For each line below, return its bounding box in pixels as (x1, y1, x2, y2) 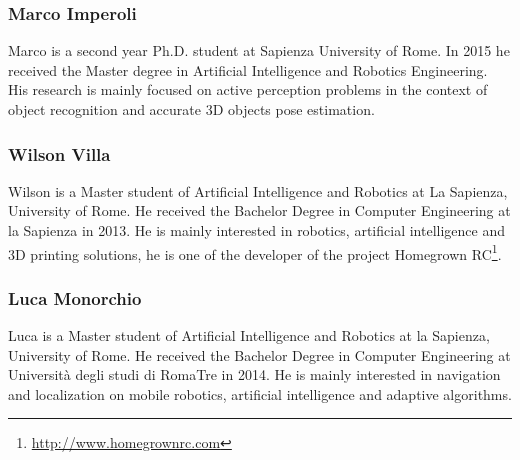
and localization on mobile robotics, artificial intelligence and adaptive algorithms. (8, 383, 512, 404)
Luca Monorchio (8, 285, 142, 310)
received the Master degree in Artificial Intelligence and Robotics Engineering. (8, 59, 488, 80)
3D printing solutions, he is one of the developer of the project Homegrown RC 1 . (8, 240, 502, 264)
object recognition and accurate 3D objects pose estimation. (8, 99, 375, 119)
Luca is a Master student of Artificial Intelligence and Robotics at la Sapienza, (8, 325, 490, 346)
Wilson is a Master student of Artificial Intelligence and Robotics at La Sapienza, (8, 180, 508, 201)
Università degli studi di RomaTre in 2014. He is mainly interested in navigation (8, 364, 501, 385)
